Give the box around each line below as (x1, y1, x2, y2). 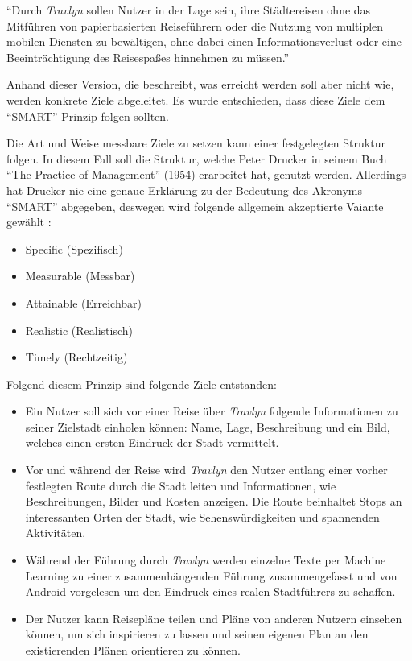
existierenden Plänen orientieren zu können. (25, 642, 241, 658)
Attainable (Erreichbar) (25, 294, 142, 311)
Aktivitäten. (25, 524, 86, 541)
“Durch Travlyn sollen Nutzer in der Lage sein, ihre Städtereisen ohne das (6, 2, 371, 18)
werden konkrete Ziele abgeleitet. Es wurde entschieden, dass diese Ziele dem (6, 91, 385, 108)
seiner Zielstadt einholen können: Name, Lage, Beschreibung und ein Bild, (25, 418, 390, 435)
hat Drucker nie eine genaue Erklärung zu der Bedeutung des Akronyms (6, 181, 362, 198)
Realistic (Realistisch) (25, 321, 134, 338)
